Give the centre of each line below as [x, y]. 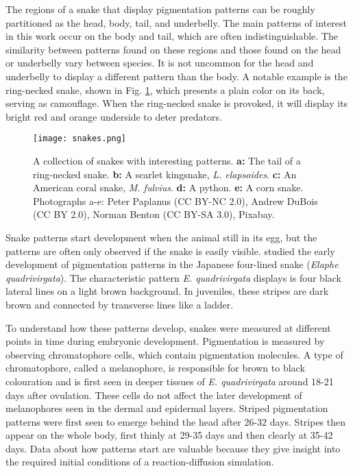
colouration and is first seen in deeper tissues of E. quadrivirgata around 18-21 [170, 381]
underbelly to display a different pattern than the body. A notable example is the [176, 76]
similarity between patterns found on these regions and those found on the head [173, 49]
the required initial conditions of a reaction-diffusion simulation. [140, 462]
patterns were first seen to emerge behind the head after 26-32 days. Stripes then [176, 421]
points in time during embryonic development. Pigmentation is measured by [165, 341]
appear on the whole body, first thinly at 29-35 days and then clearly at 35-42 [169, 435]
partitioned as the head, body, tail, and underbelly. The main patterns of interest [176, 22]
